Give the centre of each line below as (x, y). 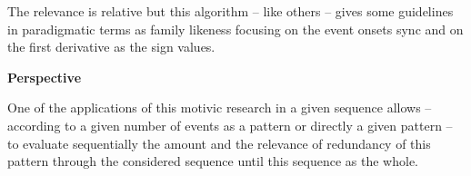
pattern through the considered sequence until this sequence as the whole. (213, 161)
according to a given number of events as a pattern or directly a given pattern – (230, 125)
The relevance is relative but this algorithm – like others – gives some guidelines (230, 11)
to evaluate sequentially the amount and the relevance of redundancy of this (219, 143)
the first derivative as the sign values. (111, 47)
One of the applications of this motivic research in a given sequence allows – (220, 108)
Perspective (45, 77)
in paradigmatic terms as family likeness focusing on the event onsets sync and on (235, 29)
